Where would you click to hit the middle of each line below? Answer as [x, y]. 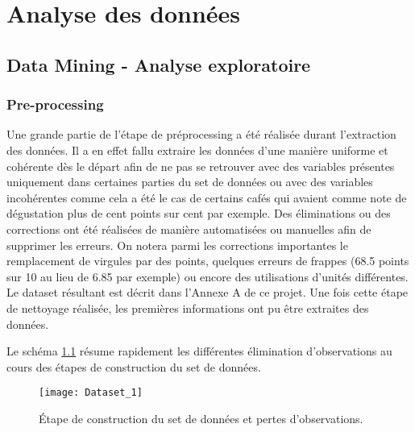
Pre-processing [55, 104]
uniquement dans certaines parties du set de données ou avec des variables [190, 182]
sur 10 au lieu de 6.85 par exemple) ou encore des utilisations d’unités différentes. [207, 276]
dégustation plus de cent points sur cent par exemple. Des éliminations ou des [199, 213]
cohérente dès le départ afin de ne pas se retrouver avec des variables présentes [201, 166]
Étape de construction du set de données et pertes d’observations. [201, 418]
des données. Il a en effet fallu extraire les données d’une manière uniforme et [197, 150]
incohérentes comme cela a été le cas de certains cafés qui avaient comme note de [207, 197]
